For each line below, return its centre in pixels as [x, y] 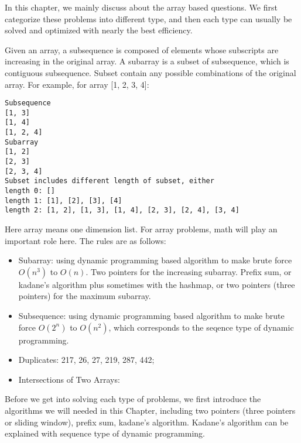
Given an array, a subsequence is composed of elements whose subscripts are [142, 49]
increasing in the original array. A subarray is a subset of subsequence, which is [147, 61]
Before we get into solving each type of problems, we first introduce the [133, 399]
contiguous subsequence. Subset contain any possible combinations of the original [150, 72]
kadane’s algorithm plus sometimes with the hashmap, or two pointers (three [157, 284]
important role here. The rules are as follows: [85, 240]
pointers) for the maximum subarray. [85, 296]
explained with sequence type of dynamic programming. [105, 433]
